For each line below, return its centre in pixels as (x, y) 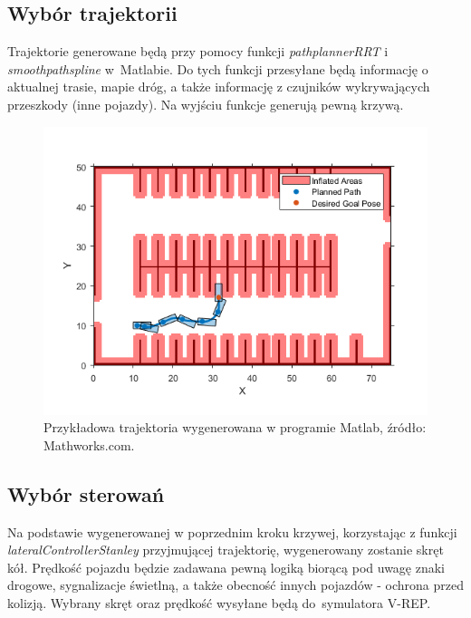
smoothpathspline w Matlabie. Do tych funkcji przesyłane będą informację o (218, 68)
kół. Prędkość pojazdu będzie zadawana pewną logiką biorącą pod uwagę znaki (226, 567)
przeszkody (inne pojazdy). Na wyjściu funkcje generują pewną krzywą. (206, 104)
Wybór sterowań (86, 493)
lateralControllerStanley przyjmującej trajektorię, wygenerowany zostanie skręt (226, 550)
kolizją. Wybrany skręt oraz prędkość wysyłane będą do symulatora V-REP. (219, 602)
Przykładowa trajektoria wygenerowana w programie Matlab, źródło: (235, 427)
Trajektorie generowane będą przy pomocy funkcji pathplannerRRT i (198, 51)
